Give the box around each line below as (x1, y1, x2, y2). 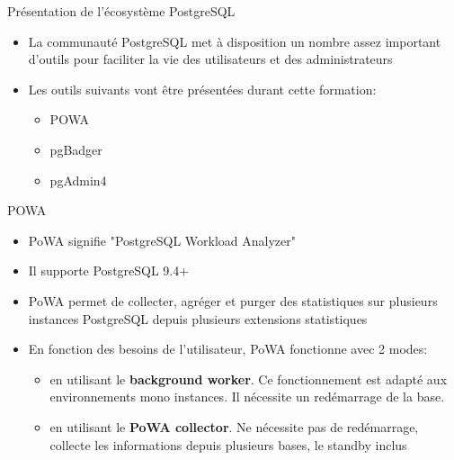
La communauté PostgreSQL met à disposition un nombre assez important (28, 32, 441, 50)
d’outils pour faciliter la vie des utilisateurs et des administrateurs (28, 50, 393, 68)
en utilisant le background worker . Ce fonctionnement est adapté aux (49, 369, 448, 388)
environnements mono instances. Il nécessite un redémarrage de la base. (49, 387, 445, 406)
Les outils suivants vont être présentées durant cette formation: (28, 79, 377, 98)
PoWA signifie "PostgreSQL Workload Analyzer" (28, 230, 296, 249)
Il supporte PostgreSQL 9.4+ (28, 261, 190, 280)
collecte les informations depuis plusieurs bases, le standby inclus (49, 435, 407, 454)
